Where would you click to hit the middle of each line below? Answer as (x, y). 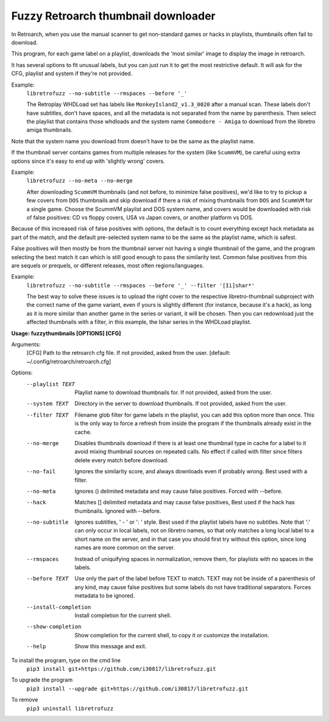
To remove (25, 700)
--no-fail (41, 472)
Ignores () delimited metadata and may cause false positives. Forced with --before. (179, 491)
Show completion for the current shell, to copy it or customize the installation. (172, 635)
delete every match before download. (122, 460)
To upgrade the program (42, 680)
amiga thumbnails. (50, 130)
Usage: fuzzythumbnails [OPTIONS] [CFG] (66, 333)
